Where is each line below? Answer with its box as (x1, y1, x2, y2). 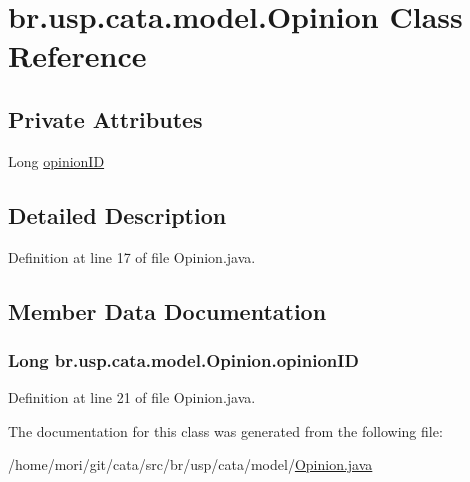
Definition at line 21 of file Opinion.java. (8, 387, 256, 408)
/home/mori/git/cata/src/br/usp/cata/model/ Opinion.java (8, 454, 373, 475)
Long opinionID (8, 150, 105, 171)
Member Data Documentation (8, 295, 327, 326)
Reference (8, 35, 147, 76)
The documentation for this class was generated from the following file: (8, 420, 443, 441)
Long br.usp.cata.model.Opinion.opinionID (8, 347, 359, 372)
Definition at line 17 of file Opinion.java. (8, 246, 256, 267)
